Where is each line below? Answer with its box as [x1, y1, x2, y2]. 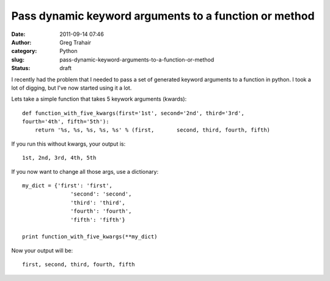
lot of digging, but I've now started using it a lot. [11, 84, 132, 91]
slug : [11, 55, 24, 63]
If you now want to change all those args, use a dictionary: [11, 168, 159, 175]
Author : [11, 38, 32, 46]
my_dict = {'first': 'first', [22, 182, 113, 189]
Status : [11, 65, 31, 72]
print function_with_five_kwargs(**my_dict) [22, 233, 158, 240]
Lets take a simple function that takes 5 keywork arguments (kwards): [11, 95, 187, 103]
